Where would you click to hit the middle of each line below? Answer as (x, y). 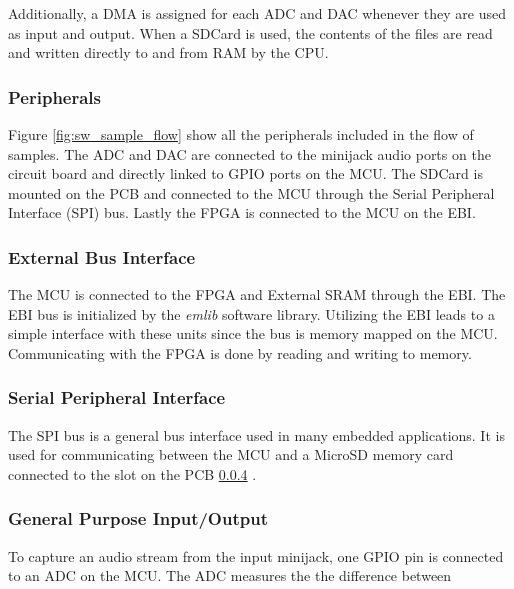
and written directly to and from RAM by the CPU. (168, 52)
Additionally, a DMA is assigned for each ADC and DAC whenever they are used (257, 13)
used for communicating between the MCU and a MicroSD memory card (231, 454)
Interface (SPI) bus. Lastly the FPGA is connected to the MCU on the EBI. (242, 212)
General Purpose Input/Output (138, 518)
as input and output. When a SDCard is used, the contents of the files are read (250, 32)
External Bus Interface (102, 256)
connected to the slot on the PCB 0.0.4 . (132, 473)
